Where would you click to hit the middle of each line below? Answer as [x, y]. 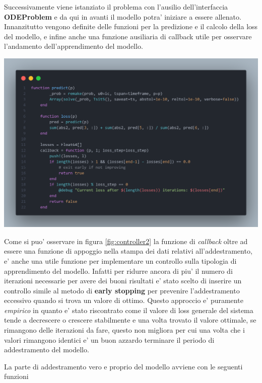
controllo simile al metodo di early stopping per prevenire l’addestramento [122, 290]
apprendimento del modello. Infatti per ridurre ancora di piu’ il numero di [118, 271]
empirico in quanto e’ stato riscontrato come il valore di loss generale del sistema [129, 310]
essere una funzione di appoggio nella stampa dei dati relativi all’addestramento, [128, 251]
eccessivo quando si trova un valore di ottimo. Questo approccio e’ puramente [124, 300]
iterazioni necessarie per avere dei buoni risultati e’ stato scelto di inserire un [123, 281]
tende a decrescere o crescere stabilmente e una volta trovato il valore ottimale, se [130, 320]
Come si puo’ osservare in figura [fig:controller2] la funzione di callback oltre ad [126, 241]
